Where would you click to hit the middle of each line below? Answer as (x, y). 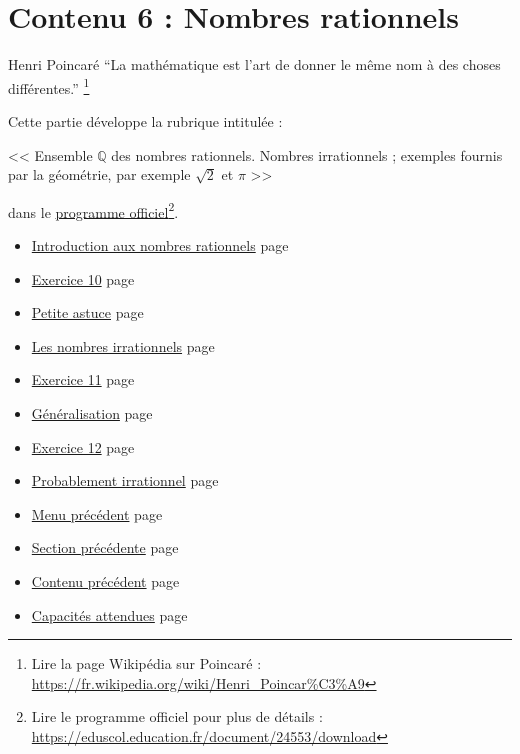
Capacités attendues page (109, 614)
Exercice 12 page (83, 446)
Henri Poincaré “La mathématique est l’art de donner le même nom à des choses (254, 64)
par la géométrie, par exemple (99, 174)
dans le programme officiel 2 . (93, 210)
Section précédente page (105, 547)
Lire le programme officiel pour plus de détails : (177, 716)
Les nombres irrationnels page (123, 345)
